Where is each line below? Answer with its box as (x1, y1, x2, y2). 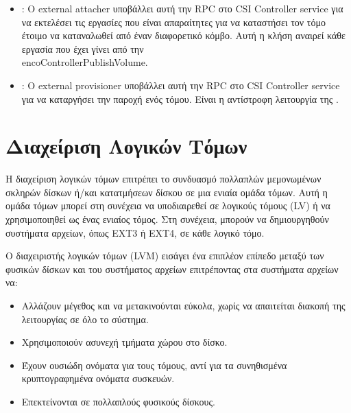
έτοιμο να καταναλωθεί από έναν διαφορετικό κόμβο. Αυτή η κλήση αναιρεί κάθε (21, 28, 346, 43)
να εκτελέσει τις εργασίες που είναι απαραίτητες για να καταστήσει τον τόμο (21, 14, 326, 29)
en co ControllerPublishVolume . (21, 55, 148, 69)
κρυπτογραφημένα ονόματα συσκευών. (21, 371, 175, 386)
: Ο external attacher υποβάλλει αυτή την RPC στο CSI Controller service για (21, 1, 343, 15)
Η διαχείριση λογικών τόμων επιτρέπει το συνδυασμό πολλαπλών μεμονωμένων (5, 172, 322, 186)
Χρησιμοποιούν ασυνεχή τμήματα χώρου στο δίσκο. (21, 335, 228, 349)
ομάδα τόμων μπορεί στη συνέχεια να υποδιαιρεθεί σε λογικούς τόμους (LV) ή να (5, 198, 330, 213)
